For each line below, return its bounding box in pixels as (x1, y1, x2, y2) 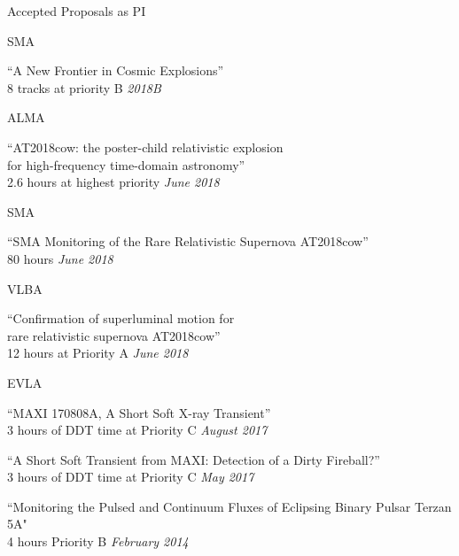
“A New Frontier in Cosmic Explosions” (7, 61, 224, 80)
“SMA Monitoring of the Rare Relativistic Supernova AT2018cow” (7, 232, 369, 251)
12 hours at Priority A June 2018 (7, 344, 189, 362)
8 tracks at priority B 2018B (7, 78, 161, 97)
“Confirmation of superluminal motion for (7, 309, 235, 328)
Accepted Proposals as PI (7, 2, 146, 19)
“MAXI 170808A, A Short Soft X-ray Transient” (7, 403, 271, 421)
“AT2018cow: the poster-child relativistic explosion (7, 137, 284, 156)
